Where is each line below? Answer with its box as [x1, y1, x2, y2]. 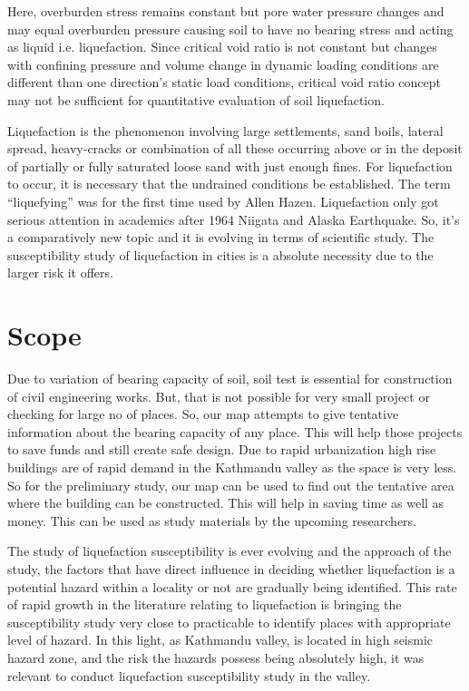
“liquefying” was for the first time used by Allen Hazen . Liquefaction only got [7, 191, 439, 210]
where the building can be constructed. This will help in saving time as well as [7, 493, 445, 512]
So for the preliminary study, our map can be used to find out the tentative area [7, 475, 454, 494]
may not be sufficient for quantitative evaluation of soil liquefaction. [7, 90, 385, 109]
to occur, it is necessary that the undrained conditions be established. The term [7, 174, 451, 193]
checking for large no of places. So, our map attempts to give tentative [7, 404, 399, 423]
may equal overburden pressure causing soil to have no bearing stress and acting [7, 19, 454, 38]
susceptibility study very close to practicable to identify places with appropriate [7, 612, 451, 631]
